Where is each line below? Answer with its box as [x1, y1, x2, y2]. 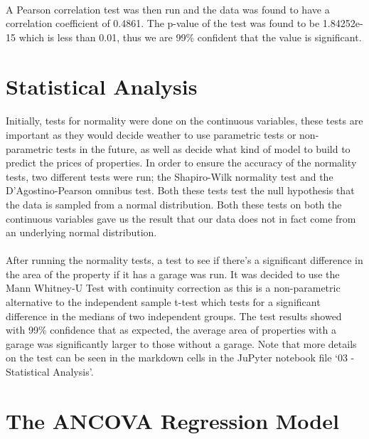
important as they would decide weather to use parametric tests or [6, 127, 296, 142]
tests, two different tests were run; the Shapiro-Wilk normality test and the [6, 169, 333, 184]
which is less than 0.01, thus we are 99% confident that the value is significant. [18, 29, 362, 44]
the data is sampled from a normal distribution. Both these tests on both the [6, 196, 342, 211]
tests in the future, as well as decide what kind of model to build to [55, 141, 351, 156]
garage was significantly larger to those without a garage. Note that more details [6, 336, 357, 351]
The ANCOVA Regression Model [6, 406, 339, 435]
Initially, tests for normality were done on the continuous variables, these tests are [6, 113, 363, 128]
